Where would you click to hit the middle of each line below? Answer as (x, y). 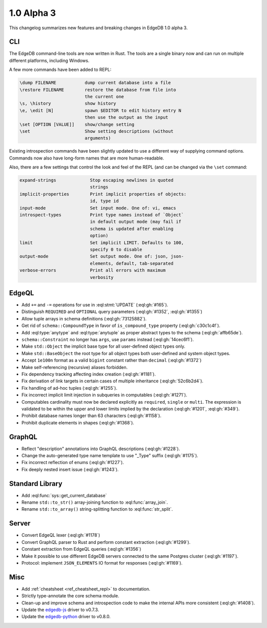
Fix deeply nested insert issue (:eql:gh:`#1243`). (70, 469)
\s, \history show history (68, 104)
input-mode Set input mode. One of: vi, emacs (98, 208)
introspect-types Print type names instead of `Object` (102, 215)
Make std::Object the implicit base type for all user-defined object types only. (103, 346)
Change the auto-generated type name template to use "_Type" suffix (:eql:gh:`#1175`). (110, 455)
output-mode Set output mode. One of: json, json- (102, 257)
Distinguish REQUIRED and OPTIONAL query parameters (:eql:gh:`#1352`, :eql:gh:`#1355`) (112, 312)
